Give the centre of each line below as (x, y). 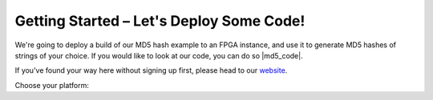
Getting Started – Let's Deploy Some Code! (160, 21)
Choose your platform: (52, 85)
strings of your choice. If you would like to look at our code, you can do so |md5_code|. (159, 55)
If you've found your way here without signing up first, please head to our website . (151, 70)
